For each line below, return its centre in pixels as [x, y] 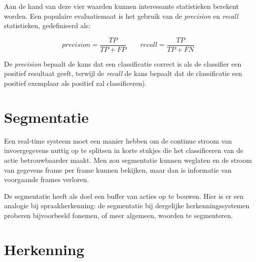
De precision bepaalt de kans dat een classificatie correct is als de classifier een [123, 63]
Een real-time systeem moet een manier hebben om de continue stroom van [118, 140]
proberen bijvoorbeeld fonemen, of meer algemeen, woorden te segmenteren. [119, 215]
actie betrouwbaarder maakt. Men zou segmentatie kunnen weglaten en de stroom [128, 160]
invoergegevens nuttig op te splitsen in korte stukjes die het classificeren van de [124, 150]
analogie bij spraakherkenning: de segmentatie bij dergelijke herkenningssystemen [127, 206]
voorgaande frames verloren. [47, 179]
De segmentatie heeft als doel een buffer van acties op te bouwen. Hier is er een [124, 196]
